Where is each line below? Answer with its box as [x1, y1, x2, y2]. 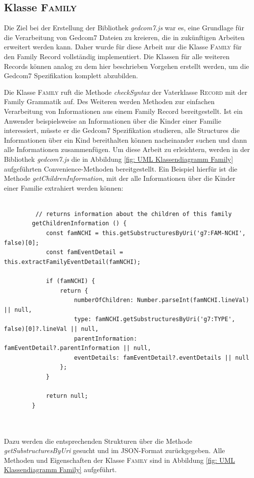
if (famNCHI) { [46, 278, 95, 285]
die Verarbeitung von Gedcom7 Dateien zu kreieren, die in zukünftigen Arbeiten [4, 32, 245, 42]
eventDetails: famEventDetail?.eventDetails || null [74, 354, 250, 361]
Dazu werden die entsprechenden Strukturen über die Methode [4, 435, 192, 446]
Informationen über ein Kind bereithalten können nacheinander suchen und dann [4, 134, 247, 145]
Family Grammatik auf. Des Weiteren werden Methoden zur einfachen [4, 96, 215, 107]
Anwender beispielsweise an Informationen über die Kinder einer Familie [4, 115, 221, 126]
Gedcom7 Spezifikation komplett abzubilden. [4, 70, 138, 81]
